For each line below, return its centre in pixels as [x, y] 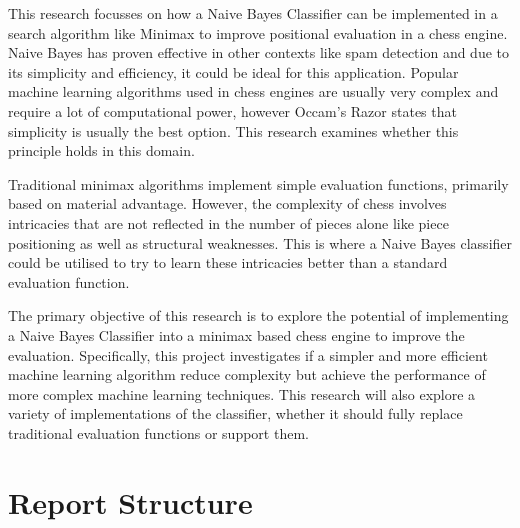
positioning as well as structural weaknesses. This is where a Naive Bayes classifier [260, 242]
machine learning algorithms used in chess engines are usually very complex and [253, 91]
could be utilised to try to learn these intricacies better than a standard [228, 262]
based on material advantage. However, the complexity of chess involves [227, 203]
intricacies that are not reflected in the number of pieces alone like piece [228, 222]
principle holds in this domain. [101, 150]
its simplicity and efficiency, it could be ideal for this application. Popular [233, 71]
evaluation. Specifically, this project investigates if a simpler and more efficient [248, 354]
